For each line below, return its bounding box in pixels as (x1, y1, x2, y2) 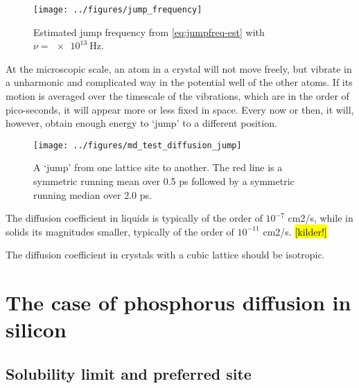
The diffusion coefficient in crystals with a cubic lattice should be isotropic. (6, 247, 325, 262)
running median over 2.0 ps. (33, 187, 152, 202)
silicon (6, 315, 67, 344)
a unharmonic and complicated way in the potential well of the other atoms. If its (6, 75, 353, 89)
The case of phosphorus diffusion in (6, 288, 351, 317)
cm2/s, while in (288, 211, 353, 225)
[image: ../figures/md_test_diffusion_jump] (33, 140, 242, 150)
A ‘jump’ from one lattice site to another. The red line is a (33, 160, 283, 175)
